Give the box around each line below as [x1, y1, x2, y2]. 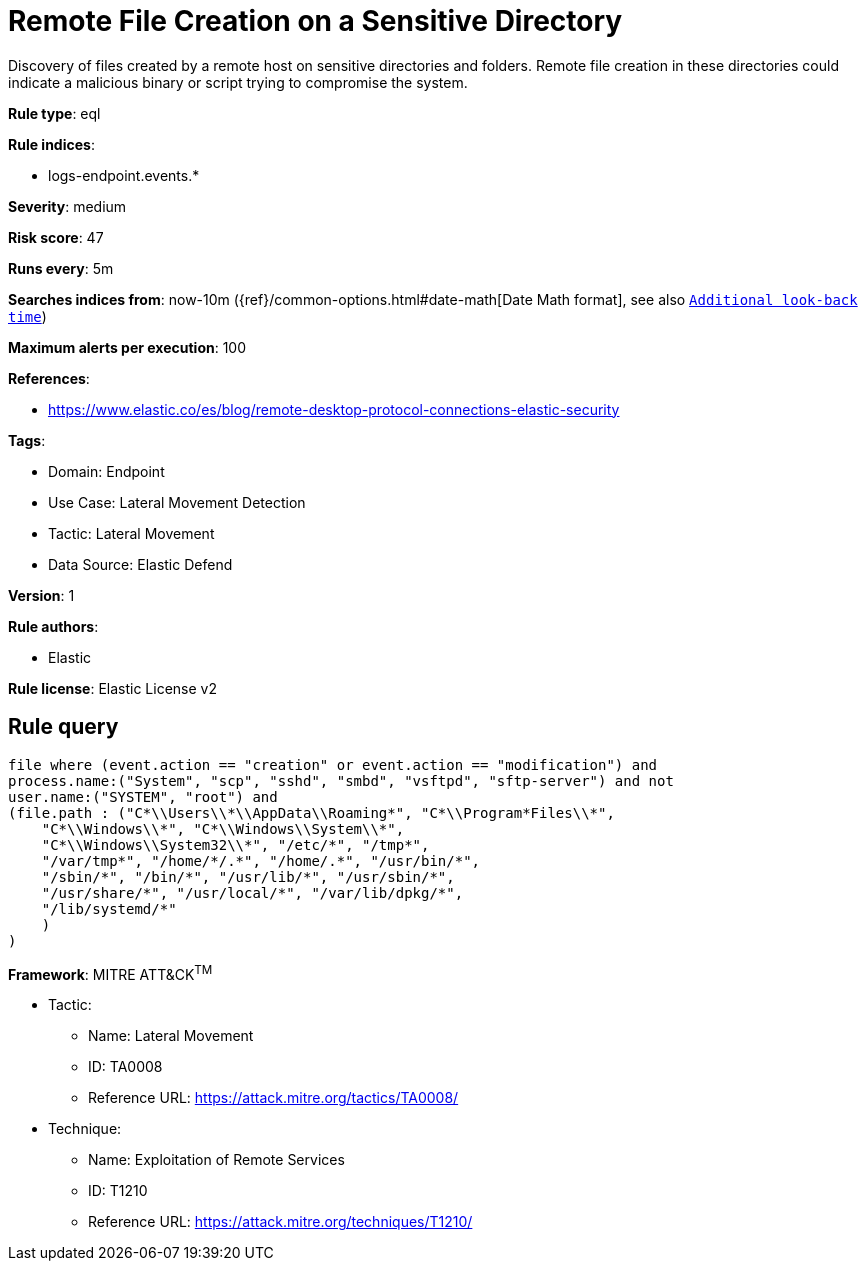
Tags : [8, 431, 46, 449]
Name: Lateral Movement [88, 1027, 254, 1045]
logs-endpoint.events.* [48, 166, 200, 184]
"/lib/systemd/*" [41, 900, 177, 917]
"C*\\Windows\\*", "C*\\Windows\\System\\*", [41, 820, 405, 837]
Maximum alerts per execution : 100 [8, 338, 247, 356]
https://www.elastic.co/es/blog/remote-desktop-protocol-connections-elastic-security [48, 400, 620, 418]
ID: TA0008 [88, 1058, 163, 1076]
